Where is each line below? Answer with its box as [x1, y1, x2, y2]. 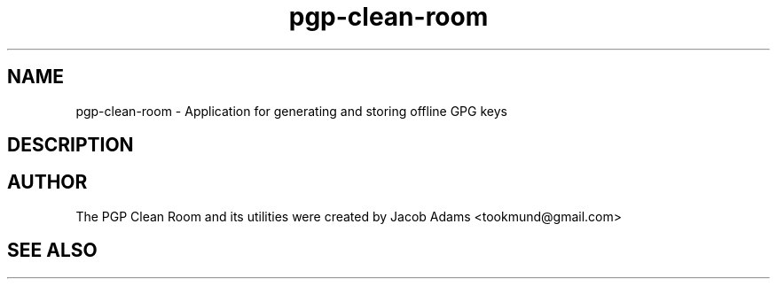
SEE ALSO [7, 239, 98, 262]
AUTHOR [7, 171, 88, 194]
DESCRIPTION [7, 134, 134, 157]
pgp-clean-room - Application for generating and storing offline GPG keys [75, 103, 507, 119]
